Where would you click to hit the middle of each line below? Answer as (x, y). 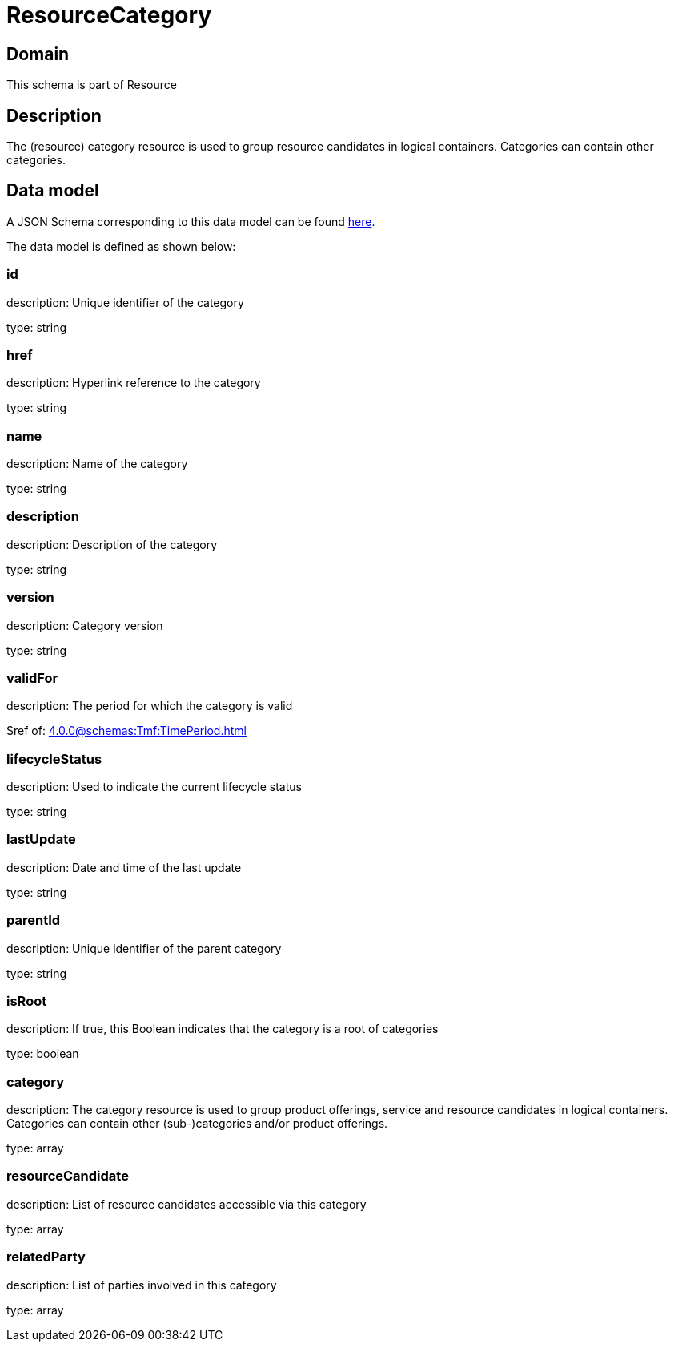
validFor (32, 678)
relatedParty (46, 1257)
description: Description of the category (112, 544)
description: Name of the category (97, 464)
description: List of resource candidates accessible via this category (187, 1204)
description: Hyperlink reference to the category (134, 383)
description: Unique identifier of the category (125, 302)
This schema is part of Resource (92, 85)
